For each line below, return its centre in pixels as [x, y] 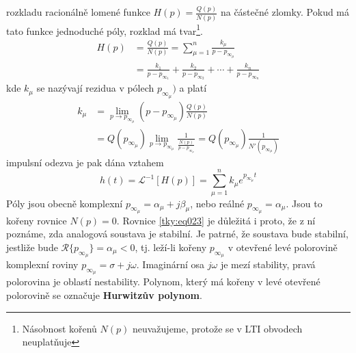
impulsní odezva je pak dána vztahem [85, 162]
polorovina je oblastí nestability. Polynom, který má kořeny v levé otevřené [163, 282]
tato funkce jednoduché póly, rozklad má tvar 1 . [105, 29]
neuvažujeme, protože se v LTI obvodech [217, 328]
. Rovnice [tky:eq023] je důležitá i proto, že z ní [216, 220]
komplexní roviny [42, 264]
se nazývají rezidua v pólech [95, 88]
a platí [193, 88]
